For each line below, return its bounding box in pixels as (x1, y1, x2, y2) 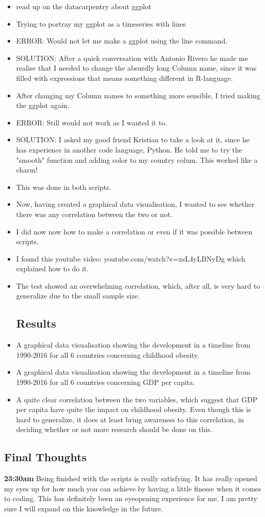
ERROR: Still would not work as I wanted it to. (16, 117, 167, 127)
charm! (16, 164, 38, 175)
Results (16, 315, 56, 331)
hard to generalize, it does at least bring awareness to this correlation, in (16, 414, 244, 424)
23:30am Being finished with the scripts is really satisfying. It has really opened (4, 473, 257, 484)
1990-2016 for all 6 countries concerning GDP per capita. (16, 377, 195, 387)
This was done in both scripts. (16, 181, 112, 192)
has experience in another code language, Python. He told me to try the (16, 144, 242, 155)
